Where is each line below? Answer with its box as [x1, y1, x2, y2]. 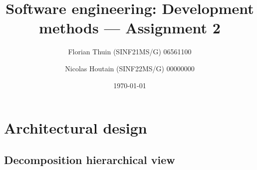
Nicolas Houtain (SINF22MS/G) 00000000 [65, 63, 195, 73]
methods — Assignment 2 [39, 17, 221, 38]
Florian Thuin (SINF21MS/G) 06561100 [68, 46, 192, 57]
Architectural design [4, 118, 147, 138]
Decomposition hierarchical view [4, 152, 175, 167]
